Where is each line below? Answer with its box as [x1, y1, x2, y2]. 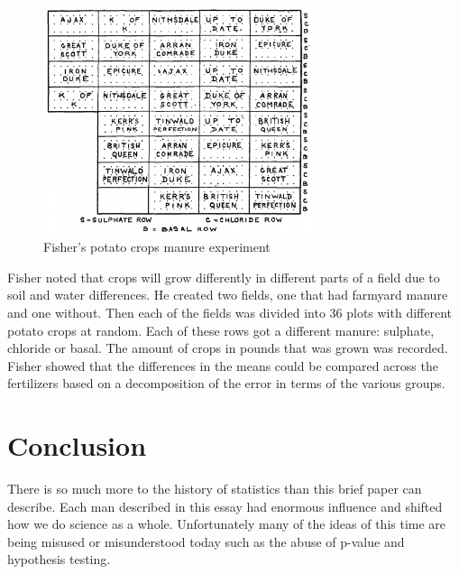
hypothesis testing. [7, 550, 111, 569]
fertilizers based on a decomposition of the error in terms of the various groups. [7, 374, 445, 393]
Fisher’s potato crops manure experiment [43, 237, 271, 256]
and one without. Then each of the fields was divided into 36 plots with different [7, 302, 452, 321]
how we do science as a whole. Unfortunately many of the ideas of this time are [7, 514, 446, 533]
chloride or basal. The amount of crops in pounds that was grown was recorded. [7, 338, 448, 357]
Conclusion [7, 427, 147, 464]
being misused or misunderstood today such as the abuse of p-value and [7, 532, 405, 551]
